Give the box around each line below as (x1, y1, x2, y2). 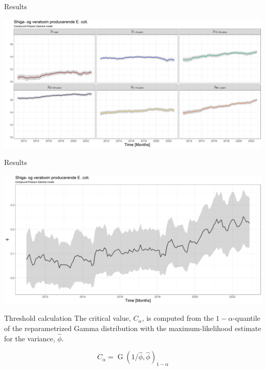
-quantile (233, 313, 260, 323)
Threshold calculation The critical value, (4, 313, 131, 323)
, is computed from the (142, 313, 214, 323)
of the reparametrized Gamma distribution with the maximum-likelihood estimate (4, 322, 261, 333)
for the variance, (4, 333, 55, 343)
